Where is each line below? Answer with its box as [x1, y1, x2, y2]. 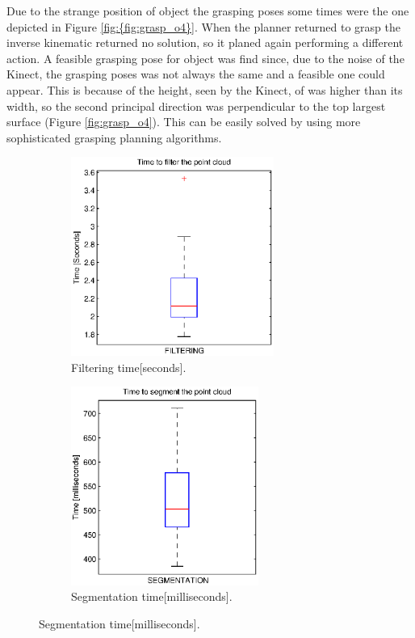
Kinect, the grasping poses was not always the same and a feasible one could [6, 65, 385, 82]
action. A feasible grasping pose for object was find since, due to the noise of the [6, 49, 405, 66]
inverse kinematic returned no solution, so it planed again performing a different [6, 34, 404, 51]
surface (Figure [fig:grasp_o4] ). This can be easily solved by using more [6, 113, 361, 130]
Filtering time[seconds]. [71, 358, 187, 375]
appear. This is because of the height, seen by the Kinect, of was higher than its [6, 81, 403, 98]
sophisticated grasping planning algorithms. [6, 129, 222, 146]
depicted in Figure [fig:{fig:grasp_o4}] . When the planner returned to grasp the [6, 18, 400, 35]
